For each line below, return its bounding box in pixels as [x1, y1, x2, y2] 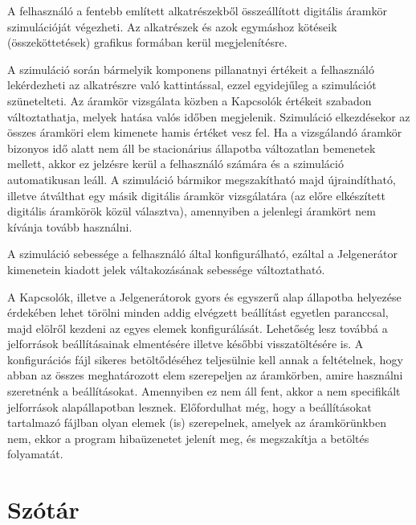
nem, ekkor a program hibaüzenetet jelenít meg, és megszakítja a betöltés [7, 429, 369, 446]
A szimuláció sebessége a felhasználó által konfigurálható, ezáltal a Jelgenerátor [7, 245, 398, 262]
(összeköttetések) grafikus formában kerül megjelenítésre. [7, 34, 288, 51]
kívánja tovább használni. [7, 218, 133, 235]
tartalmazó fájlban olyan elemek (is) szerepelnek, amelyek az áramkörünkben [7, 414, 387, 431]
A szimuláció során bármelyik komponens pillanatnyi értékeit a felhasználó [7, 60, 374, 77]
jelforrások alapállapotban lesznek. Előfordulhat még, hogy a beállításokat [7, 398, 372, 415]
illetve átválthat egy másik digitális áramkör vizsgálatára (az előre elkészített [7, 187, 385, 203]
